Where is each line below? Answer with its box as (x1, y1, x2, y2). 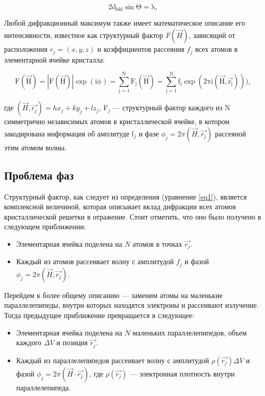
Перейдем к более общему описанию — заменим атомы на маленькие (4, 289, 223, 300)
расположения (4, 44, 48, 54)
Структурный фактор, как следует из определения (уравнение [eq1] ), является (4, 191, 247, 202)
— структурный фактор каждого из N (113, 102, 231, 113)
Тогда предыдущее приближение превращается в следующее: (4, 310, 194, 321)
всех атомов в (195, 44, 238, 54)
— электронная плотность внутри (130, 368, 235, 379)
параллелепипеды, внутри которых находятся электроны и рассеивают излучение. (4, 300, 259, 310)
